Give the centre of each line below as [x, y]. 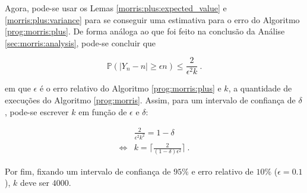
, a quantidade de [260, 88]
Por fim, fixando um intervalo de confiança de [88, 171]
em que [18, 88]
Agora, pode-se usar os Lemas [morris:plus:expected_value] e [116, 8]
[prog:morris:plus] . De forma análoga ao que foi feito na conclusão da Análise [145, 31]
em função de [103, 111]
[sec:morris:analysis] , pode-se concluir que [80, 42]
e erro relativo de [222, 171]
